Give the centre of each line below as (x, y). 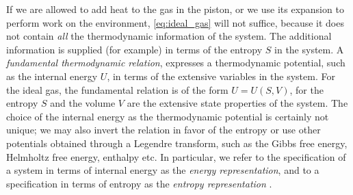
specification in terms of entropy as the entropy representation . (139, 183)
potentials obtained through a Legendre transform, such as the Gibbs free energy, (177, 143)
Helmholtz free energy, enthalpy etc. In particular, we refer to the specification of (176, 156)
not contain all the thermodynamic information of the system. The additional (169, 36)
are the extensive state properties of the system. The (237, 103)
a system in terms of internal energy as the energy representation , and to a (163, 170)
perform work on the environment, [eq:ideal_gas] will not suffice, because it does (175, 22)
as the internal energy (52, 76)
